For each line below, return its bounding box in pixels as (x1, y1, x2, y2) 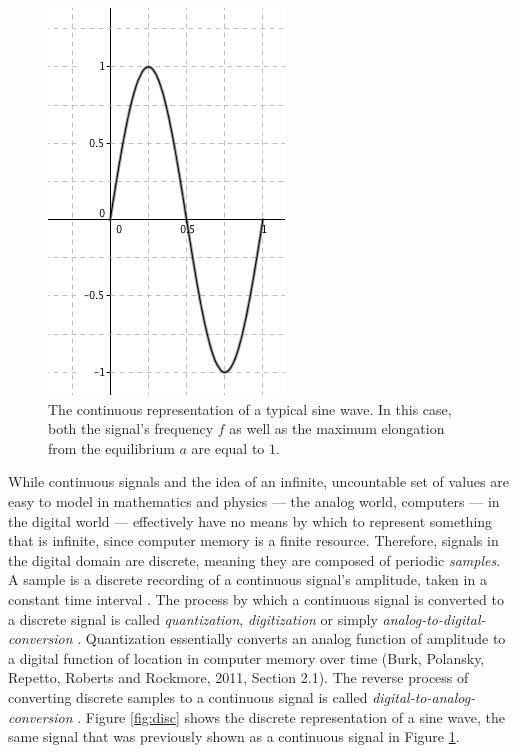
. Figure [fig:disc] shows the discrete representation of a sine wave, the (77, 706, 506, 727)
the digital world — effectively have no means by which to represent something (8, 510, 493, 531)
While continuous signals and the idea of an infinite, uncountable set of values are (8, 471, 509, 492)
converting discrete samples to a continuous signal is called (8, 686, 368, 707)
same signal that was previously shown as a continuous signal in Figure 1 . (8, 726, 460, 747)
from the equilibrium (48, 437, 175, 458)
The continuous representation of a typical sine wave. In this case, (48, 398, 452, 419)
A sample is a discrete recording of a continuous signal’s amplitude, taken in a (8, 569, 487, 590)
